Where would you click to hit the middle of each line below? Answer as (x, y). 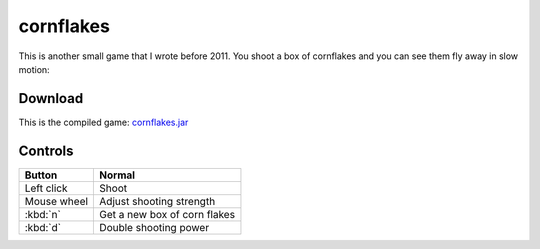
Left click (46, 188)
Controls (46, 150)
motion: (34, 69)
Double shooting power (154, 227)
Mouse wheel (56, 201)
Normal (117, 175)
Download (51, 98)
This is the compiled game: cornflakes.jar (103, 122)
